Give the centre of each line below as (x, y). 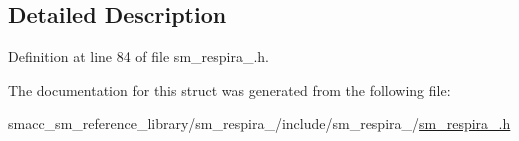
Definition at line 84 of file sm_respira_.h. (139, 56)
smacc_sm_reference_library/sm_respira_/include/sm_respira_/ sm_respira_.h (259, 123)
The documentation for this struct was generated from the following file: (229, 89)
